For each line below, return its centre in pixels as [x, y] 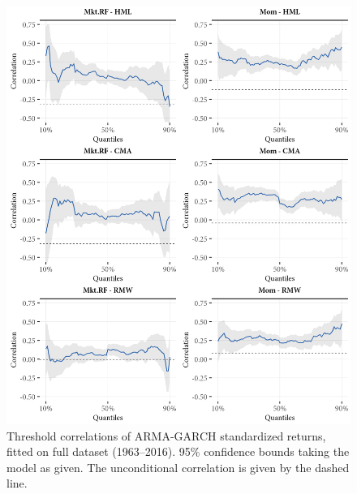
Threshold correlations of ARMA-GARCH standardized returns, [166, 435]
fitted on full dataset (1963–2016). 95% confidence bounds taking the [178, 451]
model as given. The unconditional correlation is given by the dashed [178, 467]
